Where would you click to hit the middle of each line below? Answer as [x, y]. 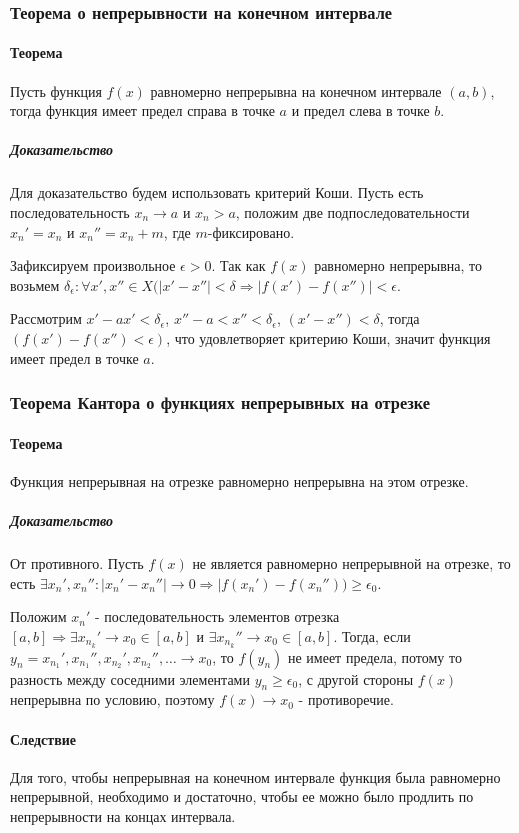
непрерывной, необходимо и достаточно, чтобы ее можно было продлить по [242, 796]
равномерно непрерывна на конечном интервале [296, 90]
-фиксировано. [251, 231]
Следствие [43, 738]
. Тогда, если [372, 635]
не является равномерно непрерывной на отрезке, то [351, 562]
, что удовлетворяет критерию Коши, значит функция [328, 337]
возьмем [35, 284]
